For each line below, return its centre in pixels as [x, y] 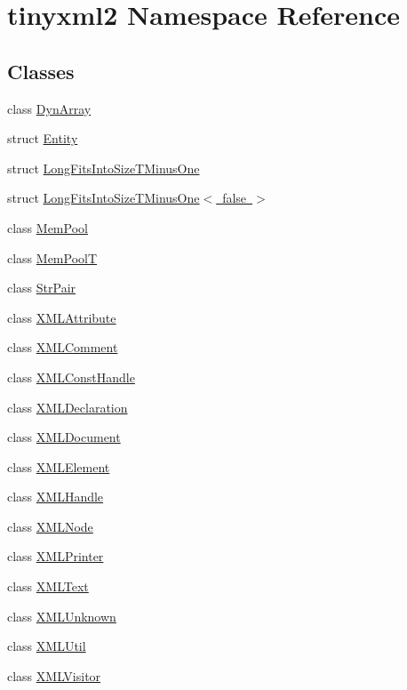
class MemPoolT [52, 257]
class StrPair [42, 288]
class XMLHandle [56, 497]
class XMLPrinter [56, 556]
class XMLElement [59, 466]
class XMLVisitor [54, 675]
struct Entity [43, 138]
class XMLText [48, 586]
